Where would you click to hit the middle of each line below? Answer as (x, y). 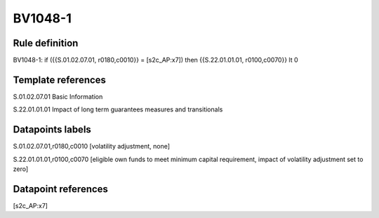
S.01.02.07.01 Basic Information (58, 96)
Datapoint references (61, 189)
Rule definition (46, 43)
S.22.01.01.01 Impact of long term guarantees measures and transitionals (118, 109)
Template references (60, 80)
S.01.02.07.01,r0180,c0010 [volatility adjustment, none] (92, 147)
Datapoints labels (52, 130)
